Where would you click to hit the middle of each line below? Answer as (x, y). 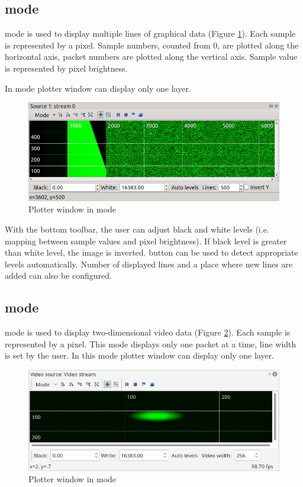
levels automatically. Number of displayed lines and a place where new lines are (149, 264)
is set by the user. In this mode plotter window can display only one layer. (140, 355)
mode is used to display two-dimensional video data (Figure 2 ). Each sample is (148, 332)
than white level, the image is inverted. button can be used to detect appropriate (151, 252)
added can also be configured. (58, 275)
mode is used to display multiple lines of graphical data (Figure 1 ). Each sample (150, 33)
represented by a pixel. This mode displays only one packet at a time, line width (151, 344)
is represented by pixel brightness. (66, 68)
